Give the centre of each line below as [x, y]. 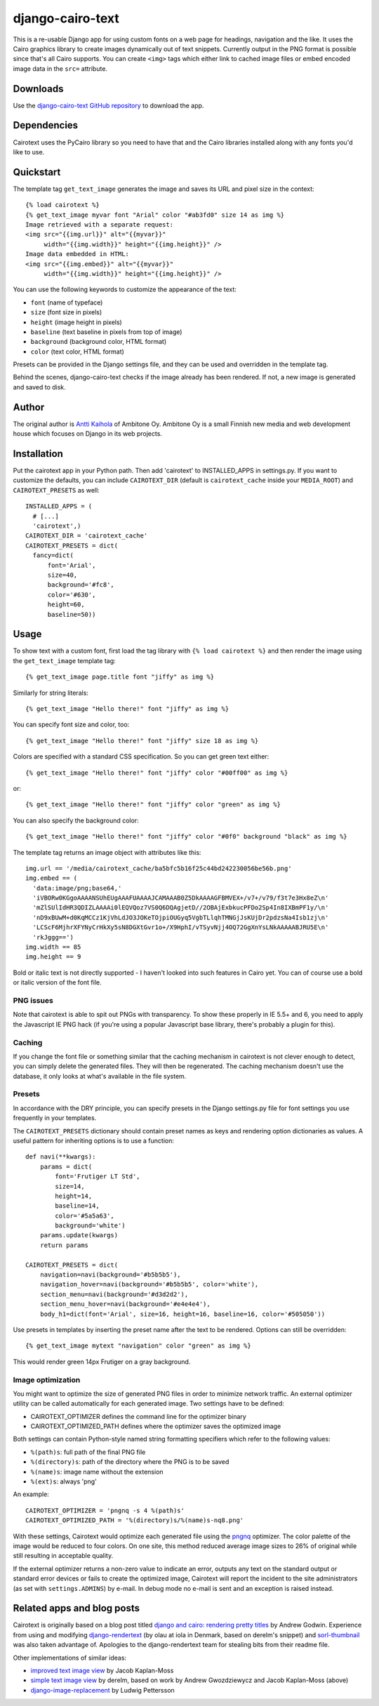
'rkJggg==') [53, 937]
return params [64, 1245]
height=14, [74, 1196]
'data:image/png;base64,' [77, 888]
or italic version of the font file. [57, 982]
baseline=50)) [72, 614]
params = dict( [66, 1166]
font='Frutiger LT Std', [98, 1177]
